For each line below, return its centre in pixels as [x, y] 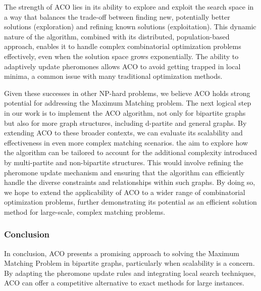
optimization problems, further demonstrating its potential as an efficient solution [130, 202]
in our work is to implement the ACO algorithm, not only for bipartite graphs [125, 112]
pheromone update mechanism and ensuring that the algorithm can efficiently [124, 172]
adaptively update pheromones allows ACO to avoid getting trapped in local [122, 66]
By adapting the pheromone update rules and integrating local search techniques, [130, 273]
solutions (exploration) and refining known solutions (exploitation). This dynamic [130, 27]
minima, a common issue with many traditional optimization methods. [113, 76]
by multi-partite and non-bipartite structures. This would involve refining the [124, 162]
